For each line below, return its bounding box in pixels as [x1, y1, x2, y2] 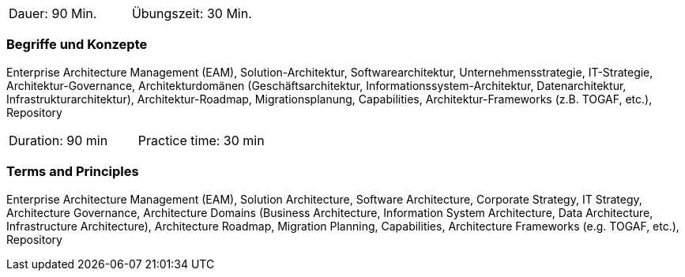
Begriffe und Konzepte [6, 36, 148, 53]
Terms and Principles [6, 163, 139, 180]
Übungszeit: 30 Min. [131, 6, 252, 21]
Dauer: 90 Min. [9, 6, 97, 21]
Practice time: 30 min [137, 132, 265, 148]
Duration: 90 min [9, 132, 108, 148]
